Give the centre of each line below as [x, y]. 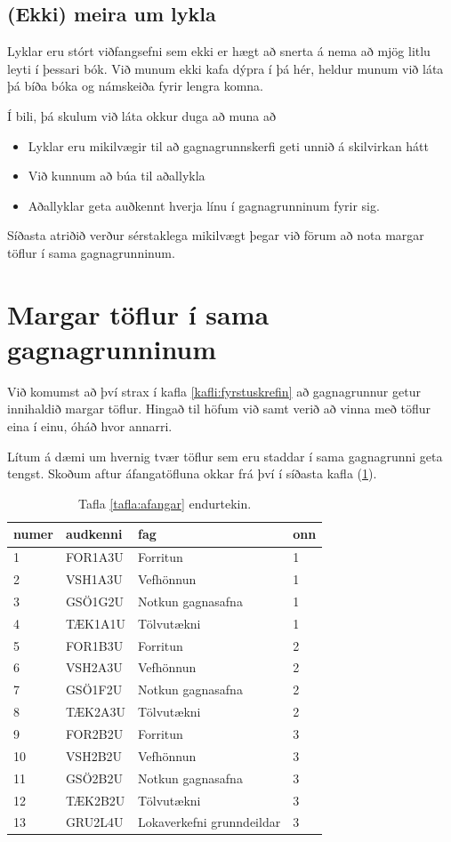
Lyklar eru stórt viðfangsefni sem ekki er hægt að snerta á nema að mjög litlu [219, 51]
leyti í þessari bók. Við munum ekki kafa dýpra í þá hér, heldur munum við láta [225, 68]
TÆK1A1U [95, 623]
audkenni [94, 534]
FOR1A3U [94, 557]
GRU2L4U [94, 822]
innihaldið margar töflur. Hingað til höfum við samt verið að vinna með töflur [219, 409]
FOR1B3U [94, 645]
